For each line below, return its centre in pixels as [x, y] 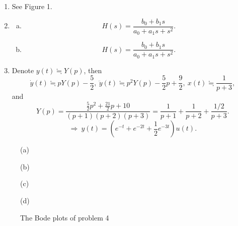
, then [93, 70]
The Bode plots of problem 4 [65, 217]
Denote [23, 70]
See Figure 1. [32, 6]
